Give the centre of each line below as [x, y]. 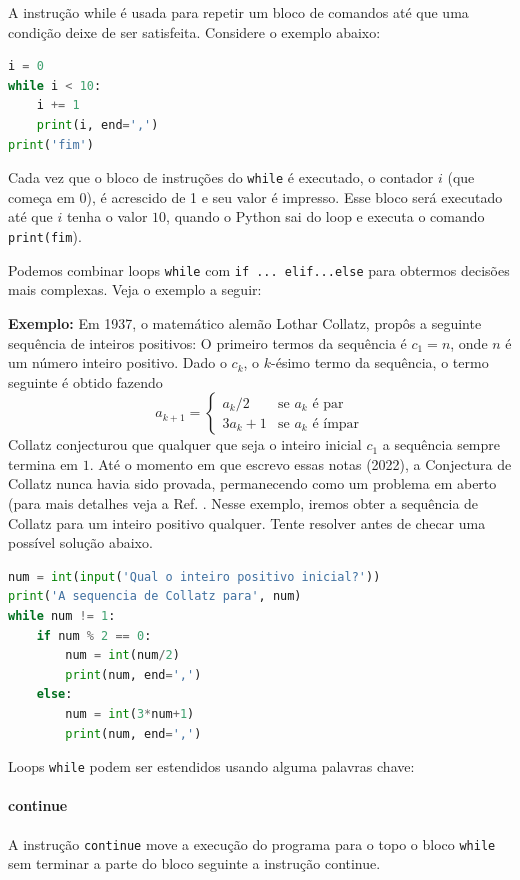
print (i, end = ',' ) [97, 124]
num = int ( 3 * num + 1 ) [130, 714]
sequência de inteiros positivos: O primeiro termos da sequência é [207, 342]
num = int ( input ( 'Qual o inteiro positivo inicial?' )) [194, 576]
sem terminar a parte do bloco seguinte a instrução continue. [194, 863]
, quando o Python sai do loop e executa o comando [325, 216]
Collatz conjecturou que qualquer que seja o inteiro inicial [185, 444]
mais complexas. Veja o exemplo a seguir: [135, 289]
